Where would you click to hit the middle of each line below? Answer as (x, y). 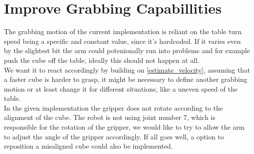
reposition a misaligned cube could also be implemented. (88, 146)
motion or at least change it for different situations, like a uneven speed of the (121, 88)
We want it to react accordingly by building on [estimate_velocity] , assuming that (127, 69)
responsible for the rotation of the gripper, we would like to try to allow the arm (124, 127)
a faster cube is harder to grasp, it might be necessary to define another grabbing (126, 79)
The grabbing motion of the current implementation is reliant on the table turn (123, 31)
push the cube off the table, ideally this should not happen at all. (102, 60)
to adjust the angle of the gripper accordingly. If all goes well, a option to (114, 136)
